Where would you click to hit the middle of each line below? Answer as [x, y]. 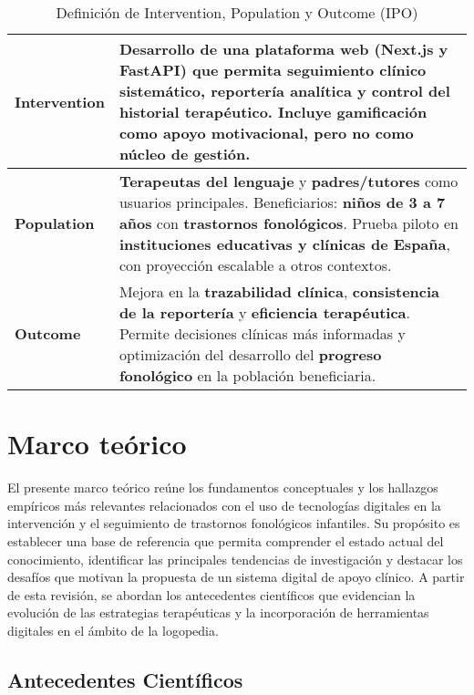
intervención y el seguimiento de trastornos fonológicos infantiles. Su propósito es [234, 523]
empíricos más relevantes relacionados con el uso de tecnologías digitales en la [224, 505]
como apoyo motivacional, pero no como [266, 133]
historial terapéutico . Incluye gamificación [273, 112]
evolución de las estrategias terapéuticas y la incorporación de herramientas [218, 612]
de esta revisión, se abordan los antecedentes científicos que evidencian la [211, 594]
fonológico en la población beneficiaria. [247, 375]
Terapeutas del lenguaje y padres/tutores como [289, 181]
